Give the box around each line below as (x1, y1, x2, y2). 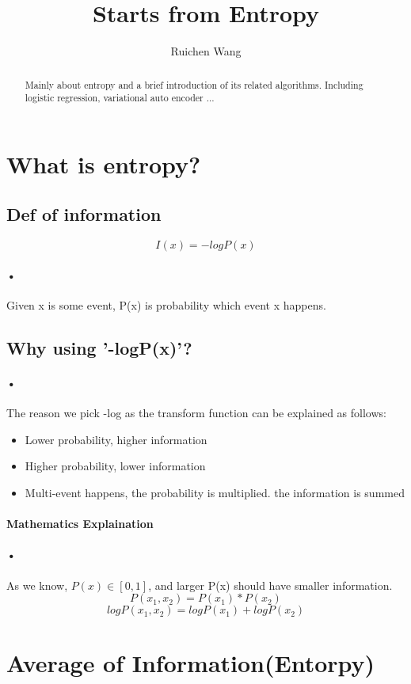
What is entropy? (6, 147, 201, 180)
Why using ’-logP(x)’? (6, 336, 192, 359)
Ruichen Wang (170, 43, 242, 59)
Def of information (6, 202, 162, 226)
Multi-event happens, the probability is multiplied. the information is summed (25, 484, 405, 500)
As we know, (6, 576, 68, 593)
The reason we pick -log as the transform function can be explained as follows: (6, 405, 386, 421)
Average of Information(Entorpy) (6, 647, 375, 679)
